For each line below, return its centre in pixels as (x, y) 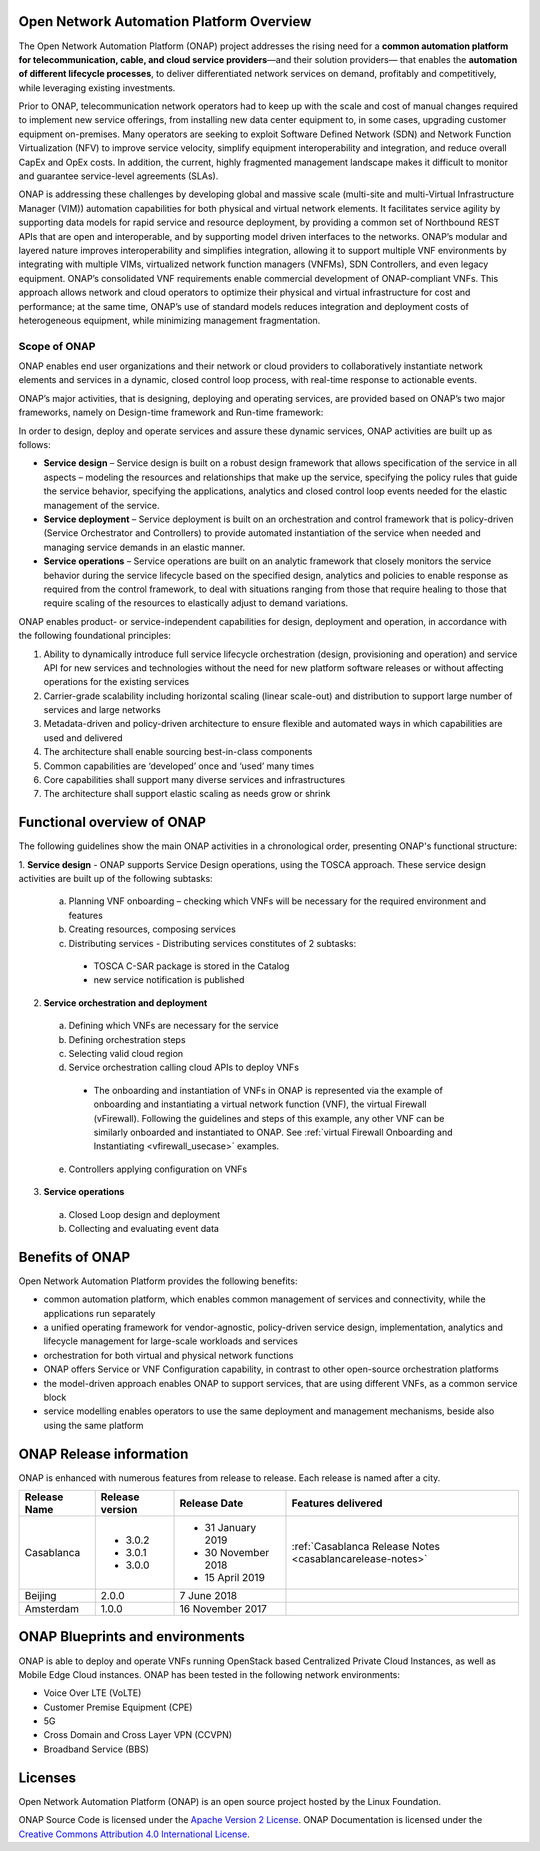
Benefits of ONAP (74, 1256)
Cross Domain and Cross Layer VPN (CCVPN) (138, 1735)
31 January (230, 1528)
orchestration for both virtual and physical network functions (168, 1355)
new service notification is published (169, 980)
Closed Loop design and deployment (144, 1214)
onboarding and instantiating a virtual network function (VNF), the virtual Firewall (260, 1104)
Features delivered (337, 1503)
